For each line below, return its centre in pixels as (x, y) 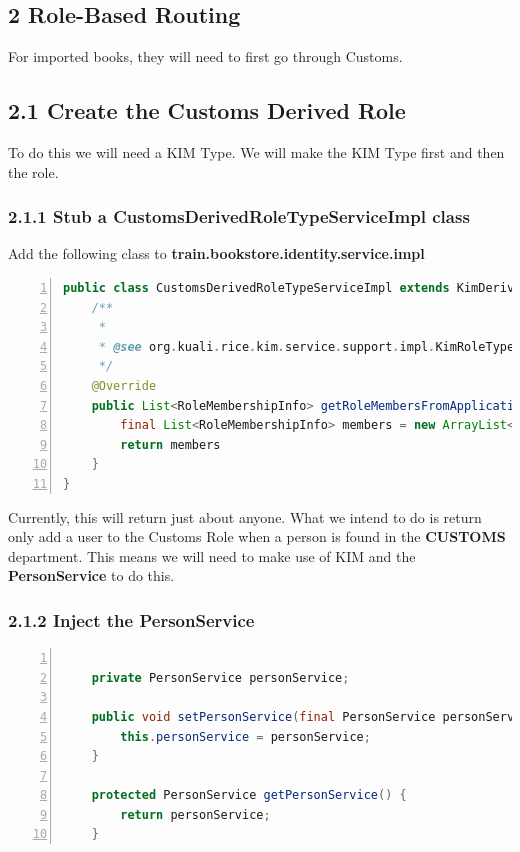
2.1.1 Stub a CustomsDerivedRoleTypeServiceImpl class (239, 216)
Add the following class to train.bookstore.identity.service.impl (216, 253)
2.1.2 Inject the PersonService (131, 619)
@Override (124, 385)
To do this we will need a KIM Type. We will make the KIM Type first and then (256, 152)
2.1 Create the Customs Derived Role (207, 110)
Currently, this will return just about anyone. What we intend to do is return (245, 516)
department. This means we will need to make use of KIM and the (212, 555)
